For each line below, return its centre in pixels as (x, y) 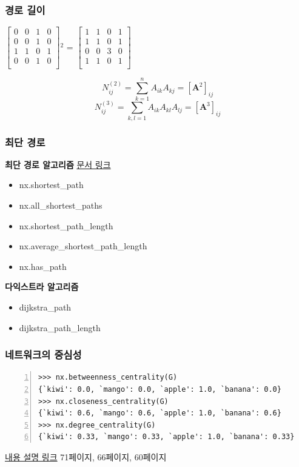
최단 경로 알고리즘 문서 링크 (58, 164)
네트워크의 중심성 (43, 354)
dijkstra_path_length (60, 327)
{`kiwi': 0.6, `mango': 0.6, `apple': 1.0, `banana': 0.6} (160, 413)
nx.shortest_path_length (66, 225)
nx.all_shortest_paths (61, 205)
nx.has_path (43, 266)
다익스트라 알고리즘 (42, 287)
